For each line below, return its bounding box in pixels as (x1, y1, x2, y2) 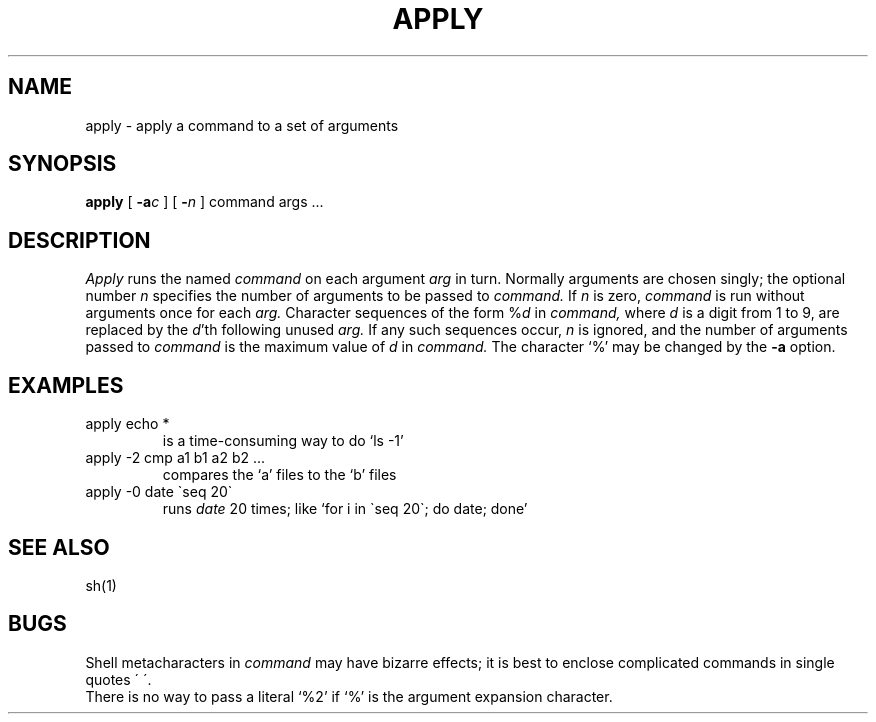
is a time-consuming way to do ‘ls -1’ (162, 432, 404, 450)
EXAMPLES (8, 372, 124, 398)
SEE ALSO (8, 534, 110, 560)
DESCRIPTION (8, 227, 151, 253)
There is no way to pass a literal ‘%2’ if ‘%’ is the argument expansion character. (85, 687, 613, 705)
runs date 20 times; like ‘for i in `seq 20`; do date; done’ (162, 500, 528, 518)
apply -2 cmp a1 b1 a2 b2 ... (85, 449, 266, 467)
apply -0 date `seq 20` (85, 483, 233, 501)
